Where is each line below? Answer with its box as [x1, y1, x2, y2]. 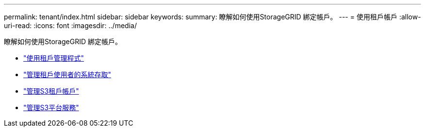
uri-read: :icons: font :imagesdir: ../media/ [4, 21, 137, 30]
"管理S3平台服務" [23, 103, 79, 112]
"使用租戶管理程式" [23, 54, 84, 62]
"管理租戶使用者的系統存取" [23, 70, 112, 79]
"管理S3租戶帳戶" [23, 87, 79, 95]
